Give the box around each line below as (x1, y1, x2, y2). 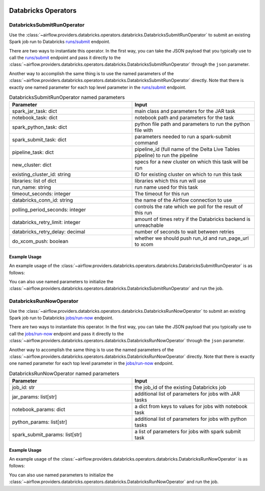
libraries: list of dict (12, 177, 56, 184)
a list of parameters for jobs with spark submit (134, 428, 241, 435)
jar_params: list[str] (12, 393, 57, 400)
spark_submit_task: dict (12, 136, 67, 143)
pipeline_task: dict (12, 149, 54, 156)
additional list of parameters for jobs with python (134, 415, 247, 422)
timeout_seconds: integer (12, 191, 71, 197)
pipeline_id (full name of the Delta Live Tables (134, 146, 240, 153)
